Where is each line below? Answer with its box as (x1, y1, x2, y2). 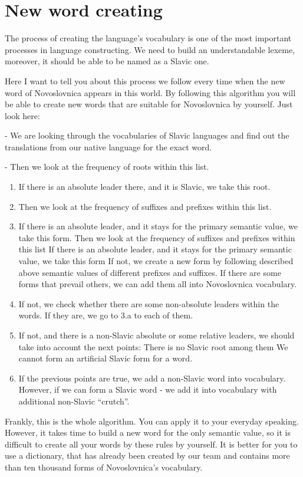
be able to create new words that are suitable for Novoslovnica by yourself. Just (5, 98, 293, 110)
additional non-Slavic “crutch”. (18, 394, 130, 407)
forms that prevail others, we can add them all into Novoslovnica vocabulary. (18, 278, 297, 290)
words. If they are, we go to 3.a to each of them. (18, 309, 193, 321)
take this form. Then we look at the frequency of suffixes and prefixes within (18, 231, 295, 244)
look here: (5, 109, 40, 121)
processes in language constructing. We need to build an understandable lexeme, (5, 43, 295, 55)
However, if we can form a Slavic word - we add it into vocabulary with (18, 383, 277, 396)
